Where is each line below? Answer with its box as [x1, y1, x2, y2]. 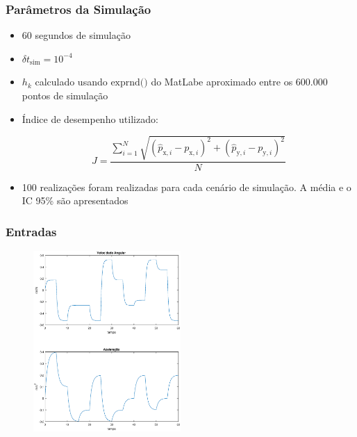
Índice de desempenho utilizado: [22, 111, 158, 126]
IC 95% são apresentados [22, 193, 128, 208]
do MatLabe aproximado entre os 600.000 [151, 74, 328, 89]
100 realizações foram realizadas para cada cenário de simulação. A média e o [22, 179, 351, 194]
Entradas [6, 222, 57, 240]
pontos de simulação [22, 88, 108, 102]
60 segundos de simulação [22, 28, 131, 42]
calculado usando [35, 74, 108, 89]
